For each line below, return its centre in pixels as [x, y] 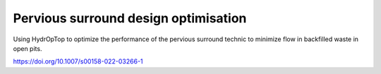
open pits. [28, 48]
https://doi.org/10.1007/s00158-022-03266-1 [78, 61]
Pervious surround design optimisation [130, 18]
